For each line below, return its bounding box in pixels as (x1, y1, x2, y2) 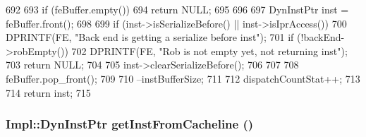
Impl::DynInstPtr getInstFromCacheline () (6, 115, 254, 133)
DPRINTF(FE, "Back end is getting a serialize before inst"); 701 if (6, 30, 294, 44)
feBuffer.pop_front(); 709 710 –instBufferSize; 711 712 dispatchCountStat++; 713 (6, 71, 360, 85)
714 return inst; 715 (6, 85, 91, 100)
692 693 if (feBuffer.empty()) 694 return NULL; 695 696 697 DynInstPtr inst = (6, 2, 349, 16)
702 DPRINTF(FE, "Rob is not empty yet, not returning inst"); (71, 43, 348, 58)
